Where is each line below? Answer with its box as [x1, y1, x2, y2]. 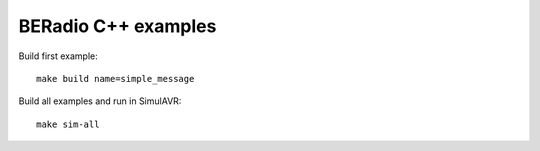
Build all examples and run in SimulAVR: [18, 95, 182, 107]
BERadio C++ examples [18, 15, 217, 37]
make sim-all [36, 118, 100, 130]
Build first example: [18, 50, 99, 62]
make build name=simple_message [36, 73, 195, 84]
